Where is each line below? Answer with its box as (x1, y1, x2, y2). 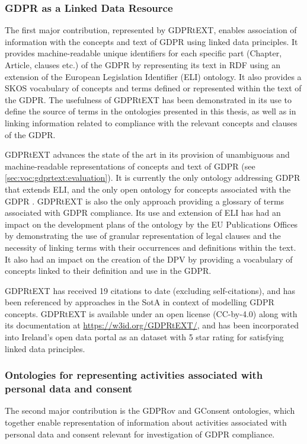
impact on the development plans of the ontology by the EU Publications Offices (5, 218, 298, 230)
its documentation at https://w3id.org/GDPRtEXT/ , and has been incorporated (5, 319, 299, 331)
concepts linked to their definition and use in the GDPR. (5, 264, 212, 277)
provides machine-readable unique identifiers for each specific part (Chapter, (5, 47, 282, 59)
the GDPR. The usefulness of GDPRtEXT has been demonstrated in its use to (5, 93, 292, 106)
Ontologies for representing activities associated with (5, 368, 263, 382)
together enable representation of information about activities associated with (5, 416, 287, 428)
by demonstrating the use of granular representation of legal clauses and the (5, 229, 281, 242)
